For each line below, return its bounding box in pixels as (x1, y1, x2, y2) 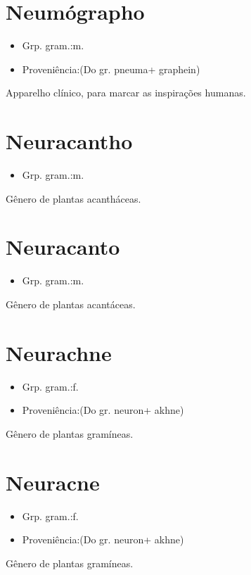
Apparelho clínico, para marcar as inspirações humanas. (6, 85, 246, 100)
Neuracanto (6, 232, 120, 261)
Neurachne (6, 338, 112, 367)
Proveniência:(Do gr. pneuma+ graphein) (22, 61, 200, 76)
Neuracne (6, 467, 100, 496)
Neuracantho (6, 127, 133, 156)
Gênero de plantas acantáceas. (6, 296, 136, 311)
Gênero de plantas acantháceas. (6, 191, 141, 206)
